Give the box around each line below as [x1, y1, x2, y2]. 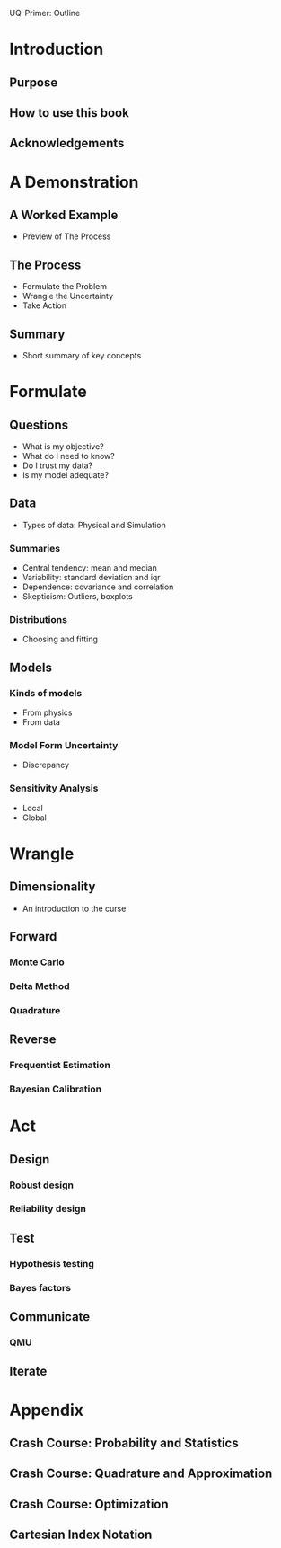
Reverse [9, 1032, 57, 1048]
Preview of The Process [22, 231, 111, 242]
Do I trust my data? [22, 460, 92, 471]
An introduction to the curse [22, 903, 127, 914]
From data [22, 717, 61, 728]
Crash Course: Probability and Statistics [9, 1436, 240, 1450]
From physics [22, 707, 73, 718]
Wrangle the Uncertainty [22, 291, 114, 302]
